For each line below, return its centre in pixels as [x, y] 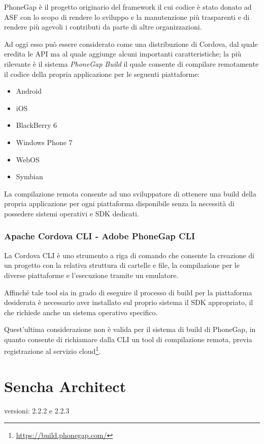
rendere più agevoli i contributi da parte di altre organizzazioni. [103, 27]
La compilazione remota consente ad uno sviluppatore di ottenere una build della [130, 193]
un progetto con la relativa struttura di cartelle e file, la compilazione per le [122, 265]
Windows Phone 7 [44, 142]
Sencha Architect [65, 386]
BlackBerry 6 [36, 125]
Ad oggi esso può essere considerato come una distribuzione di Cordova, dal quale [131, 44]
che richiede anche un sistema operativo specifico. [81, 312]
